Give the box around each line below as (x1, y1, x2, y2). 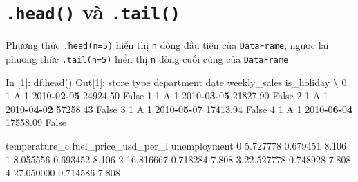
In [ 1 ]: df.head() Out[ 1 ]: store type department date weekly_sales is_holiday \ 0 (6, 74, 347, 89)
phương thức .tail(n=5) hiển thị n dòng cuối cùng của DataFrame (6, 51, 289, 65)
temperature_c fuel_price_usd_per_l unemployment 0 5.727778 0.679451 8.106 (6, 138, 347, 152)
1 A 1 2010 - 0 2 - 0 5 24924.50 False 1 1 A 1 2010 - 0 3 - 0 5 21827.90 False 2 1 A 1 (6, 88, 328, 103)
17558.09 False (6, 115, 67, 130)
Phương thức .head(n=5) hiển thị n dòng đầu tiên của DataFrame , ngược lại (6, 38, 329, 52)
